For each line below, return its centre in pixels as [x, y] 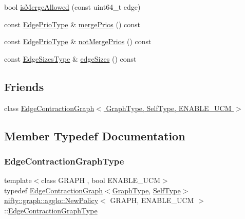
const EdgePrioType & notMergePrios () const [78, 41]
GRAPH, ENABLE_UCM [152, 200]
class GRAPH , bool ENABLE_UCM [101, 180]
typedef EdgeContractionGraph [54, 190]
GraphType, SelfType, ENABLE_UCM [169, 108]
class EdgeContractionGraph [49, 108]
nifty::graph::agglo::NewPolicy [51, 200]
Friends [24, 86]
